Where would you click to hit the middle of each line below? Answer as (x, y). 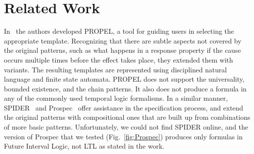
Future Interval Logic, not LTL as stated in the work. (84, 146)
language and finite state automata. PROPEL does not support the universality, (124, 79)
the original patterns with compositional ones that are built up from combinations (127, 117)
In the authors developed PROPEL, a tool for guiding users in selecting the (119, 31)
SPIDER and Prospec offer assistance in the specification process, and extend (124, 107)
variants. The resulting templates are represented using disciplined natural (115, 69)
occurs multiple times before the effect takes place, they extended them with (119, 59)
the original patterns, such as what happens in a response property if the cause (123, 50)
